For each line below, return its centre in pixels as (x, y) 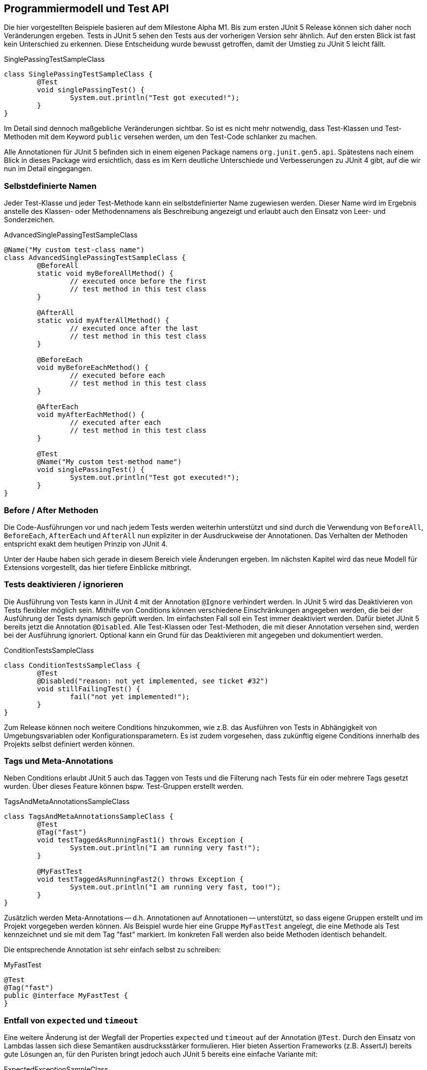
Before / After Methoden (51, 510)
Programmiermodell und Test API (87, 9)
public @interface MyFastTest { (66, 996)
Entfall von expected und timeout (71, 1020)
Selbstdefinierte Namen (50, 186)
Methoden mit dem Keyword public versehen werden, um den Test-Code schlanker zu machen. (161, 137)
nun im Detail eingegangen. (48, 169)
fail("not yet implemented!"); (130, 696)
